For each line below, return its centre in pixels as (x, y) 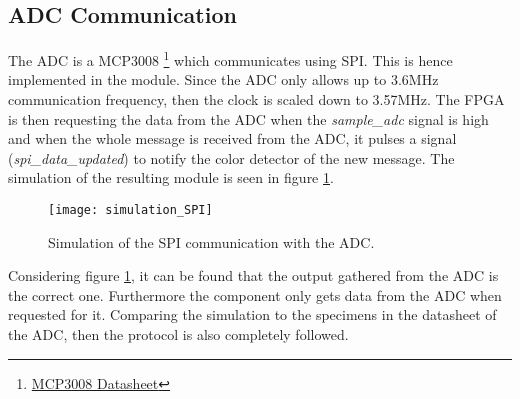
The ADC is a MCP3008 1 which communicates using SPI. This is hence (230, 58)
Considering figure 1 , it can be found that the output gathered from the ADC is (253, 275)
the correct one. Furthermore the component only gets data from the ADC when (255, 294)
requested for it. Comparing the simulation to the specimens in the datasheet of (252, 314)
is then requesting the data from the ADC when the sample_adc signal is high (248, 118)
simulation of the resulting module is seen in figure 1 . (171, 177)
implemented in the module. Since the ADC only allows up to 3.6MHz (223, 79)
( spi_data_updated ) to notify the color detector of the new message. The (231, 157)
